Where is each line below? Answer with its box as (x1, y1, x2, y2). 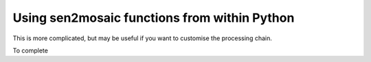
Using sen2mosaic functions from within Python (12, 10, 295, 25)
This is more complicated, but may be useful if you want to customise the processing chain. (12, 34, 273, 42)
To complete (12, 46, 48, 55)
